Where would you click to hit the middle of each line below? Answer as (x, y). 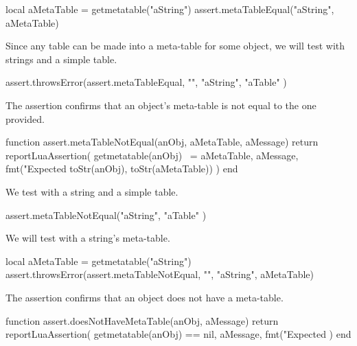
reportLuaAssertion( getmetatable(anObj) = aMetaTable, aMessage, (152, 155)
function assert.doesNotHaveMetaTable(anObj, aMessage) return (142, 320)
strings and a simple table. (61, 59)
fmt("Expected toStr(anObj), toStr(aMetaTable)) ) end (122, 169)
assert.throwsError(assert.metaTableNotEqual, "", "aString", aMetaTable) (160, 274)
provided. (25, 118)
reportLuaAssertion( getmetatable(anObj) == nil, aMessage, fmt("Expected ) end (178, 334)
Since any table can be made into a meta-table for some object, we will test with (175, 46)
